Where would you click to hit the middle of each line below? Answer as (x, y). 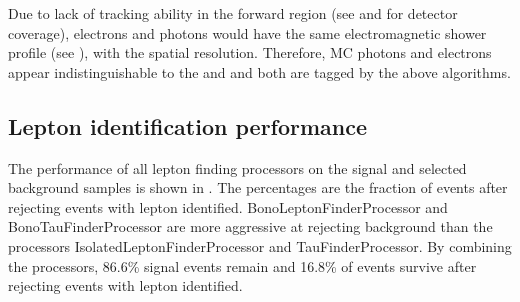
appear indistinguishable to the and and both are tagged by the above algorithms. (259, 71)
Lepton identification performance (188, 125)
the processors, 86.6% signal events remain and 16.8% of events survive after (242, 265)
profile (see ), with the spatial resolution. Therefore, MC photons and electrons (250, 52)
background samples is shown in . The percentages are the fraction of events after (258, 187)
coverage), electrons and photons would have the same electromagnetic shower (247, 32)
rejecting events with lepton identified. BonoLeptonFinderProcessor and (228, 206)
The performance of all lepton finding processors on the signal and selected (237, 167)
